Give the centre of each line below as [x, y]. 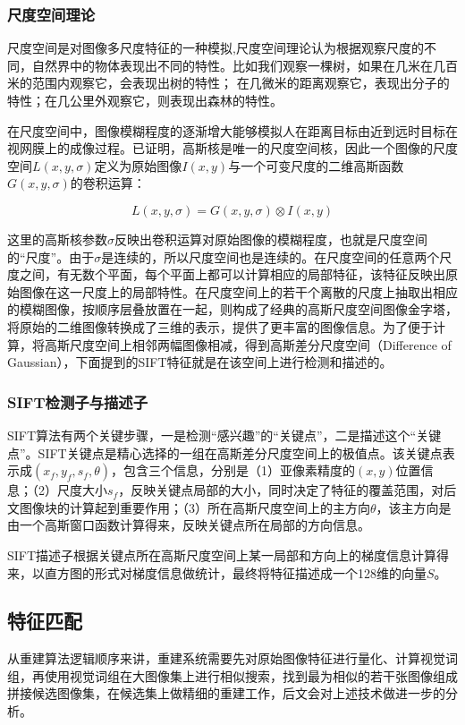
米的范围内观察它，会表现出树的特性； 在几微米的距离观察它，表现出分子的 [228, 83]
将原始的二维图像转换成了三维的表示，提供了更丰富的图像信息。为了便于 [220, 326]
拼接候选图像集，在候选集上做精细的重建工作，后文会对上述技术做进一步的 [226, 693]
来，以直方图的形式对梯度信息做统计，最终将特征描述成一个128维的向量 [217, 572]
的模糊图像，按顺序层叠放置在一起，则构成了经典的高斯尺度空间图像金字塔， [232, 309]
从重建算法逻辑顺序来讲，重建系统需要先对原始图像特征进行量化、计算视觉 [226, 658]
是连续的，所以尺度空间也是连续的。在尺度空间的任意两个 [271, 256]
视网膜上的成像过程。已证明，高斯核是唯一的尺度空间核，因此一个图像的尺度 [232, 148]
